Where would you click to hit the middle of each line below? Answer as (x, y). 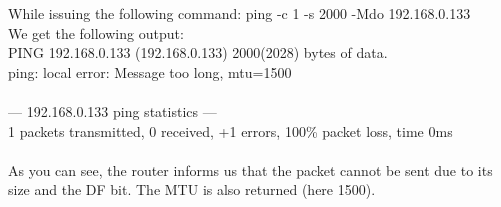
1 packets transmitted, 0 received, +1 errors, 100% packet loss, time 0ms (230, 130)
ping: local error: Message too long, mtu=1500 (150, 71)
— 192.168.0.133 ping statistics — (112, 110)
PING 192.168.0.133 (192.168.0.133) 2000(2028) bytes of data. (198, 52)
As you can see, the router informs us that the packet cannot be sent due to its (250, 169)
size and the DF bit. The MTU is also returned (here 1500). (192, 189)
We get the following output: (96, 32)
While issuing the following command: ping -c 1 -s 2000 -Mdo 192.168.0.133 (239, 13)
